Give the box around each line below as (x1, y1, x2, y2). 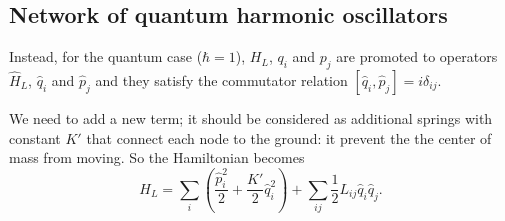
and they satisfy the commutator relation (95, 70, 348, 90)
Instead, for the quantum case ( (9, 46, 203, 67)
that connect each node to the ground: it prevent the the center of (86, 127, 492, 148)
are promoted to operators (336, 46, 498, 67)
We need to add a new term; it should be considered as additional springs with (9, 108, 493, 128)
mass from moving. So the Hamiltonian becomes (9, 147, 305, 168)
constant (9, 127, 61, 148)
